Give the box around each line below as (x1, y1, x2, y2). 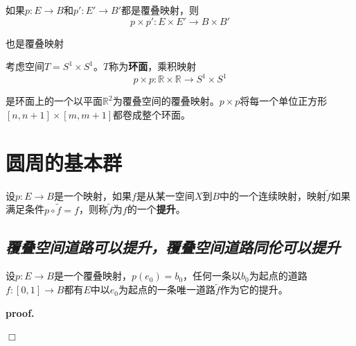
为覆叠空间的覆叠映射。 (112, 94, 220, 108)
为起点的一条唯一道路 (118, 282, 215, 297)
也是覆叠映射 (6, 35, 64, 50)
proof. (6, 305, 35, 320)
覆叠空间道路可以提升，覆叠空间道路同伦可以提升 (6, 236, 340, 257)
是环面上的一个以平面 (6, 94, 103, 108)
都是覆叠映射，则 (121, 3, 199, 17)
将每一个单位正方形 (240, 94, 328, 108)
